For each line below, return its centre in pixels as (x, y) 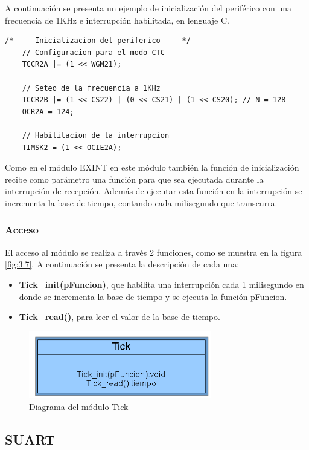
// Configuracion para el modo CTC (93, 52)
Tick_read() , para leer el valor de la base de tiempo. (119, 317)
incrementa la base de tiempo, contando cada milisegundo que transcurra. (141, 202)
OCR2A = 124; (48, 112)
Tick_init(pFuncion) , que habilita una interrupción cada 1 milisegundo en (161, 284)
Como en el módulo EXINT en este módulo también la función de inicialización (152, 167)
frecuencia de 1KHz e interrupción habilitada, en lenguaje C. (117, 20)
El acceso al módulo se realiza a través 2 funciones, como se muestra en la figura (154, 252)
